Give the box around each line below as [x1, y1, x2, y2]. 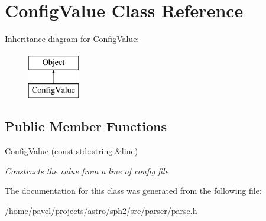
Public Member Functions [5, 117, 167, 135]
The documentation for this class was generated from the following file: [5, 184, 262, 197]
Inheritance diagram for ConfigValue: [5, 32, 140, 45]
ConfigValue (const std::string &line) [5, 145, 138, 157]
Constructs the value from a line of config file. [5, 164, 171, 177]
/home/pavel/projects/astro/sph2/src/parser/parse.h [5, 204, 197, 216]
